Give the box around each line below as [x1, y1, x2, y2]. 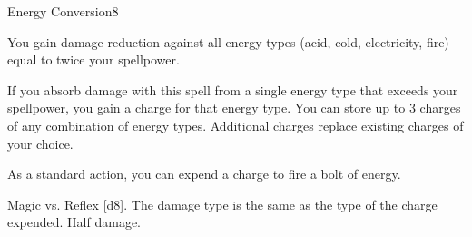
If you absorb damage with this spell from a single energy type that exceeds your [7, 80, 458, 99]
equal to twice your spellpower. [7, 50, 180, 69]
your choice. [7, 133, 74, 153]
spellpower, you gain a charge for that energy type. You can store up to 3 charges [7, 98, 461, 117]
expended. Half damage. [7, 212, 142, 232]
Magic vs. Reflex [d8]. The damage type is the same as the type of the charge [7, 194, 438, 213]
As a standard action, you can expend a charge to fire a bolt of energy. [7, 164, 401, 183]
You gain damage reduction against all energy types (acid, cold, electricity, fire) [7, 32, 449, 51]
